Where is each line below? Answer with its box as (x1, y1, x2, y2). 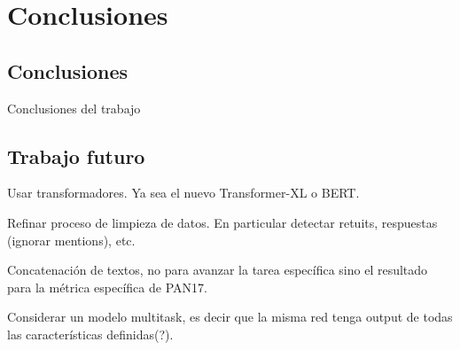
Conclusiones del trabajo (7, 98, 141, 117)
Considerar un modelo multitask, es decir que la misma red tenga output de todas (7, 307, 453, 326)
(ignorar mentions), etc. (7, 230, 136, 249)
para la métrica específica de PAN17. (7, 277, 207, 296)
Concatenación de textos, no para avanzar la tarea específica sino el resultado (7, 261, 428, 279)
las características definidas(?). (7, 324, 174, 343)
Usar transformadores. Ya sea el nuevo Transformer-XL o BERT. (7, 183, 360, 202)
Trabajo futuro (7, 142, 145, 169)
